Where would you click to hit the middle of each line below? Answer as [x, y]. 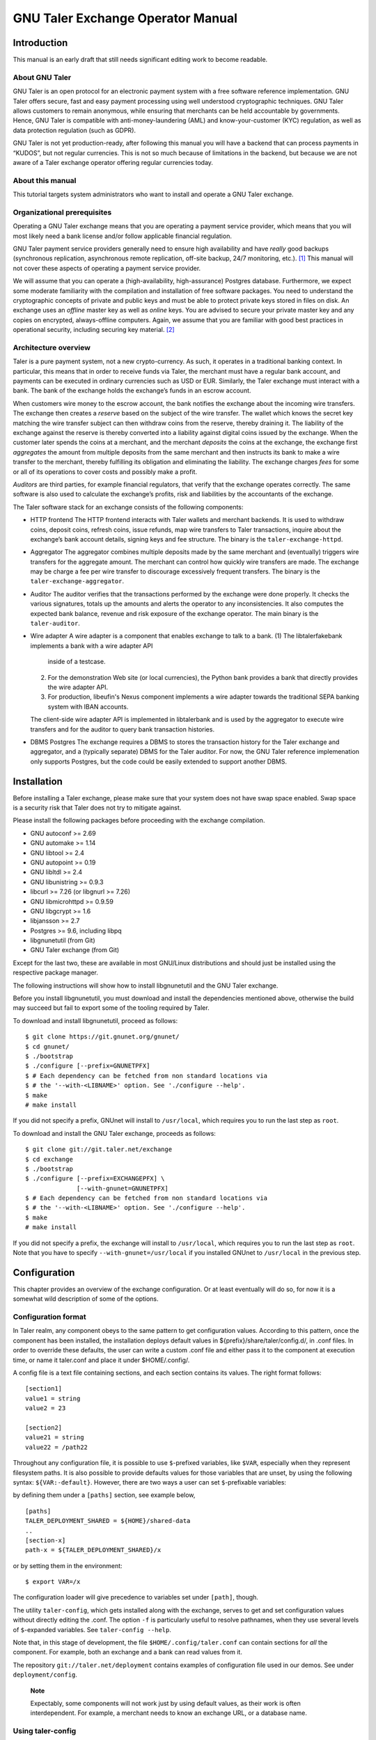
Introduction [40, 43]
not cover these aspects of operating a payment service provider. [107, 268]
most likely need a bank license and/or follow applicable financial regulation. [123, 236]
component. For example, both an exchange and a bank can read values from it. [128, 1652]
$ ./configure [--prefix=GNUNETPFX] [88, 1066]
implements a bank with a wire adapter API [92, 646]
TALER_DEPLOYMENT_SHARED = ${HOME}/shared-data [108, 1521]
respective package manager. [56, 973]
